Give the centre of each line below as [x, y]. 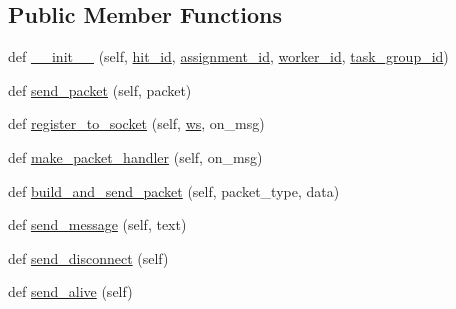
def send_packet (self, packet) [100, 89]
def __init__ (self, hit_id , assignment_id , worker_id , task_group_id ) [228, 56]
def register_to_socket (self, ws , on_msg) [136, 123]
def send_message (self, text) [97, 224]
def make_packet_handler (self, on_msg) [135, 156]
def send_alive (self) [70, 291]
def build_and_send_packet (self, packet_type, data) [174, 190]
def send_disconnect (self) [88, 257]
